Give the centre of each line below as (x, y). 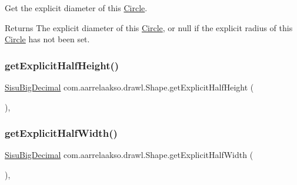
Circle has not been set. (47, 39)
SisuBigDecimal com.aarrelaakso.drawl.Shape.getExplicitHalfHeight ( (129, 87)
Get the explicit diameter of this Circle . (76, 8)
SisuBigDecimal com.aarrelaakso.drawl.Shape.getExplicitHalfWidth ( (129, 155)
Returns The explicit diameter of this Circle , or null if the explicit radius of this (149, 27)
